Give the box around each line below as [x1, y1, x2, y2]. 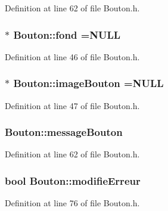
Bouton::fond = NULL [13, 27, 121, 42]
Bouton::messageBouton [5, 125, 123, 139]
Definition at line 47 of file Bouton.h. [5, 99, 140, 111]
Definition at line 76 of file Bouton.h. [5, 197, 140, 209]
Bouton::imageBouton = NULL [13, 76, 164, 91]
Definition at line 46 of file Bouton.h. [5, 50, 140, 63]
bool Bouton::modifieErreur [5, 173, 141, 188]
